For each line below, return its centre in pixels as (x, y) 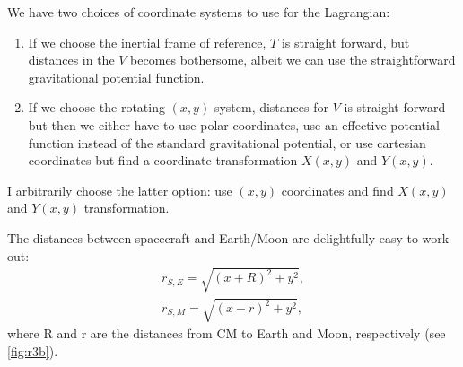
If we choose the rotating (96, 107)
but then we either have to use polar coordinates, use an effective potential (234, 124)
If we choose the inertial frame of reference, (147, 42)
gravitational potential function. (116, 77)
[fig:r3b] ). (33, 350)
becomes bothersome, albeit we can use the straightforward (293, 60)
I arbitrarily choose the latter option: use (120, 190)
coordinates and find (337, 190)
